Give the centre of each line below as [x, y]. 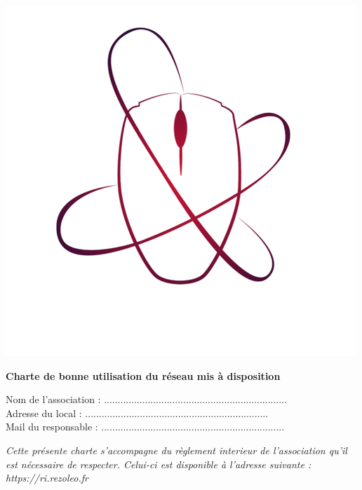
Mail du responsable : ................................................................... [145, 427]
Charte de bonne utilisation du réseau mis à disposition [143, 375]
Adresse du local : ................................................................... [137, 413]
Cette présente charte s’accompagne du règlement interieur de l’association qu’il [176, 450]
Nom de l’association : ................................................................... [146, 399]
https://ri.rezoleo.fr [47, 478]
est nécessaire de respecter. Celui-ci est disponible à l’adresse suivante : [159, 464]
